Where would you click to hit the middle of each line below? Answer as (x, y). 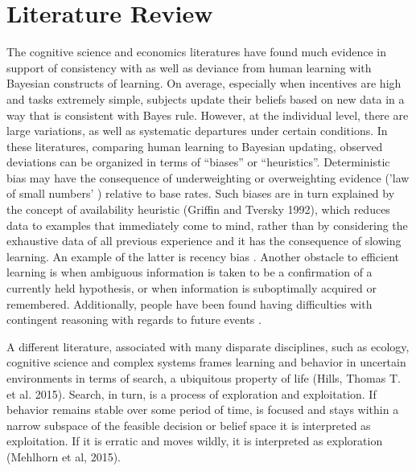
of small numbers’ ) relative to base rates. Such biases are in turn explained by (201, 193)
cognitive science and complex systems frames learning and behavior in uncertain (206, 362)
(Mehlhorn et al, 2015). (64, 456)
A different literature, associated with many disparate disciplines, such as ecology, (208, 346)
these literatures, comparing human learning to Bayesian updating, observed (195, 146)
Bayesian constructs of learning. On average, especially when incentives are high (204, 83)
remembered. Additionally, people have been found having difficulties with (189, 303)
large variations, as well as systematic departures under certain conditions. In (197, 131)
